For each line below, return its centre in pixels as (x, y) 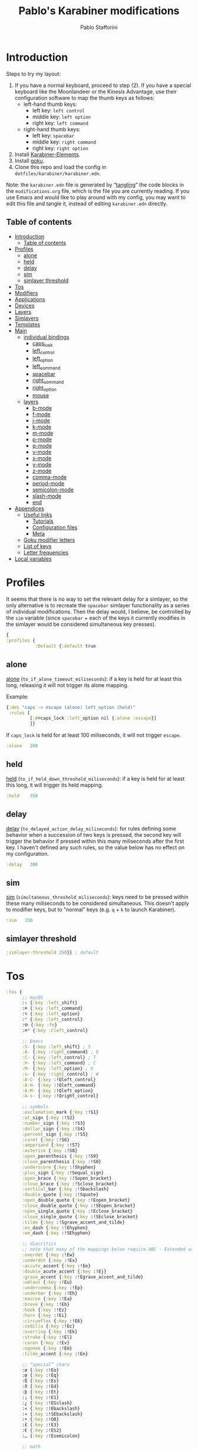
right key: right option (60, 148)
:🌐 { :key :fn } (39, 1025)
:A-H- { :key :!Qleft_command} (59, 1085)
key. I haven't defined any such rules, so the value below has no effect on (95, 847)
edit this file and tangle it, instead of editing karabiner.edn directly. (87, 203)
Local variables (33, 559)
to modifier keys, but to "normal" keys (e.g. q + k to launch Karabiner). (91, 910)
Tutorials (43, 521)
